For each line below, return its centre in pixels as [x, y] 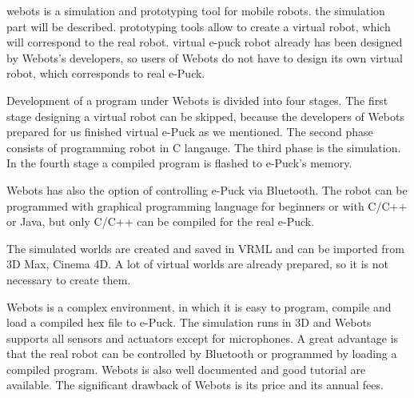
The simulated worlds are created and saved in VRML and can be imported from [205, 248]
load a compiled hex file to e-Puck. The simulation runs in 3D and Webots [189, 322]
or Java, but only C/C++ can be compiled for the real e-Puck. [161, 221]
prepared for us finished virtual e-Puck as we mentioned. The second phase [190, 132]
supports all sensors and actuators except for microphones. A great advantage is [203, 338]
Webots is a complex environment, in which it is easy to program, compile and [199, 306]
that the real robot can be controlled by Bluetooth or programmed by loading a [202, 354]
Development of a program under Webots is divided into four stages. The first [197, 100]
